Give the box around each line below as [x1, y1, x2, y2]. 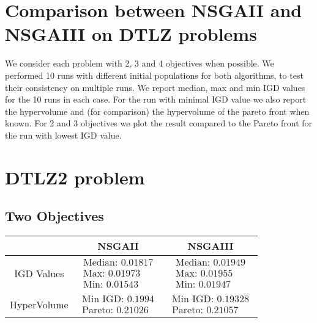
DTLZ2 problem [5, 164, 145, 189]
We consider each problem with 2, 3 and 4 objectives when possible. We [5, 57, 274, 70]
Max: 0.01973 [83, 269, 141, 279]
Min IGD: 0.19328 [171, 294, 250, 305]
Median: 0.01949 [175, 258, 246, 268]
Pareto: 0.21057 [171, 305, 239, 315]
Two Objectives [5, 206, 104, 225]
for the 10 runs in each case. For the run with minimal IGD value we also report [5, 93, 307, 106]
